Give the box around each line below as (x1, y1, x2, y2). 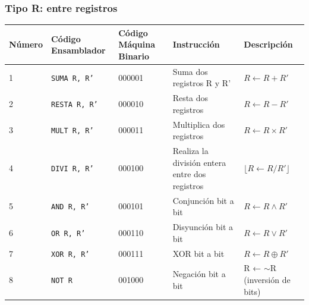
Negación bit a (172, 268, 226, 280)
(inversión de (244, 273, 291, 286)
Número (9, 38, 43, 51)
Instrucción (172, 38, 220, 51)
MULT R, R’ (51, 127, 94, 136)
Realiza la (172, 144, 209, 157)
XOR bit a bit (172, 247, 225, 259)
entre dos (172, 168, 206, 180)
